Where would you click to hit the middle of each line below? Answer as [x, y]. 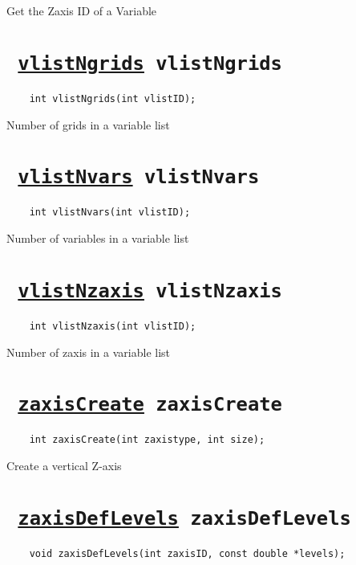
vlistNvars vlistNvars [139, 177]
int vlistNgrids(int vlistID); [113, 98]
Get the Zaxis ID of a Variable [82, 10]
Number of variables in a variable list [98, 238]
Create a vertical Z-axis [64, 465]
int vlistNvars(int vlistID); [110, 213]
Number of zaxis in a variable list [89, 352]
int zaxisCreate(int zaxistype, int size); [147, 440]
